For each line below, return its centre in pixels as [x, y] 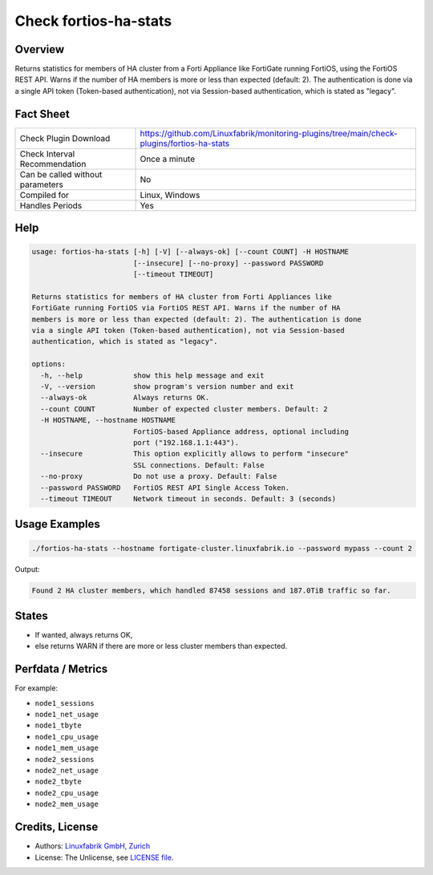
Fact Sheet [42, 113]
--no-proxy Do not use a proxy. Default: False [159, 476]
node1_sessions [65, 703]
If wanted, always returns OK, [84, 635]
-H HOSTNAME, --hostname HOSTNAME [108, 420]
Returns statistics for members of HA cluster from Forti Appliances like [182, 296]
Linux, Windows [170, 195]
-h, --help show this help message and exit [152, 375]
